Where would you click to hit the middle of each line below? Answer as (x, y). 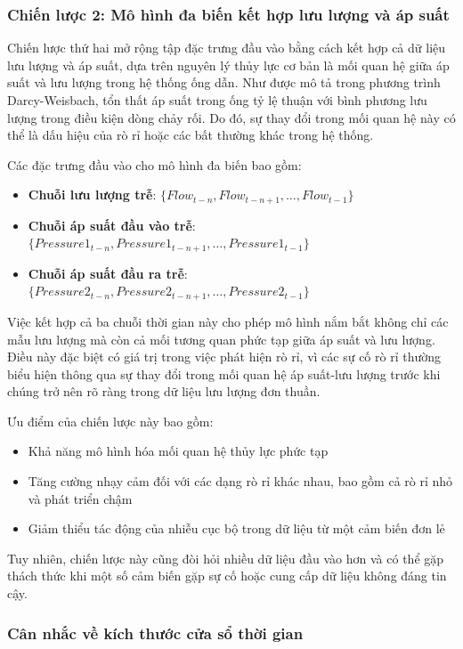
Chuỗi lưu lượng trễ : (92, 195)
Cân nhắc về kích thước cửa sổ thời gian (155, 633)
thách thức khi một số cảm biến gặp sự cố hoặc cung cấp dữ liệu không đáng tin (227, 576)
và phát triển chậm (80, 498)
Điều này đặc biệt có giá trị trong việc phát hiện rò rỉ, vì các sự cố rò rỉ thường (224, 357)
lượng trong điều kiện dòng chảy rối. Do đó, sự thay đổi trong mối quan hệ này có (231, 117)
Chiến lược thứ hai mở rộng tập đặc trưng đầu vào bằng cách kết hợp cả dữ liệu (227, 48)
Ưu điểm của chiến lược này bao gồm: (110, 421)
